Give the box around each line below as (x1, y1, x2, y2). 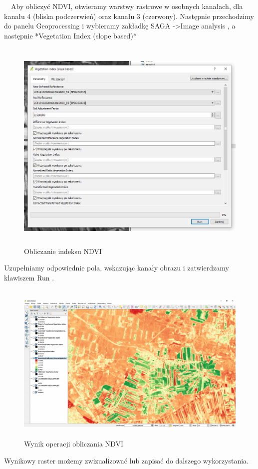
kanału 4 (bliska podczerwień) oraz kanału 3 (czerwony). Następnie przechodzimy (4, 10, 254, 21)
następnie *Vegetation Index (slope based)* (4, 30, 137, 40)
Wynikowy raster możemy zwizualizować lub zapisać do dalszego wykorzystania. (4, 455, 249, 465)
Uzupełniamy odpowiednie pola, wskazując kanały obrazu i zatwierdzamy (4, 262, 229, 273)
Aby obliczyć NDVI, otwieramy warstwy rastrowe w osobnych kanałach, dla (10, 1, 243, 11)
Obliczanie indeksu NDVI (24, 245, 102, 256)
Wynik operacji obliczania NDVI (24, 438, 123, 449)
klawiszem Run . (4, 272, 54, 282)
